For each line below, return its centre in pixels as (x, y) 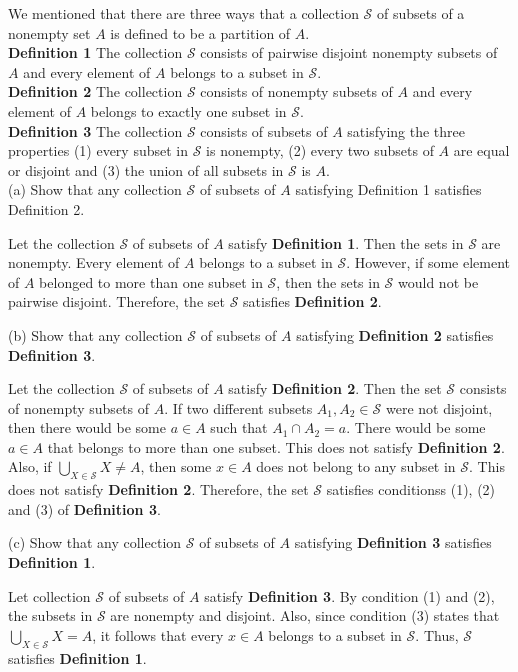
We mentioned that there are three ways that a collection (183, 13)
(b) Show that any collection (95, 334)
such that (239, 427)
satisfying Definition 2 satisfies (395, 334)
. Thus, (437, 634)
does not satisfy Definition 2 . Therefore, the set (158, 489)
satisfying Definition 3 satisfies (393, 542)
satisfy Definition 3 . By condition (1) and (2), (349, 595)
